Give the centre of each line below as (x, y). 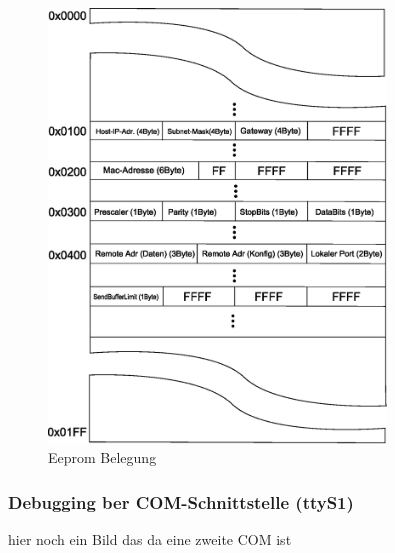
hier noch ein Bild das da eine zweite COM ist (150, 539)
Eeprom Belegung (102, 457)
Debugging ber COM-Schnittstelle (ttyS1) (181, 501)
